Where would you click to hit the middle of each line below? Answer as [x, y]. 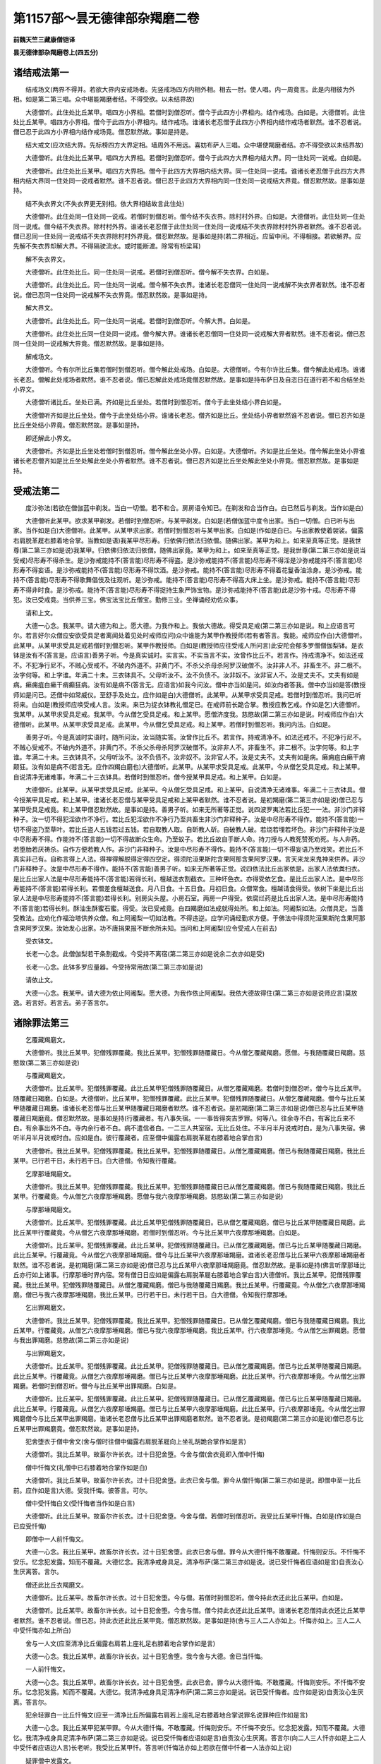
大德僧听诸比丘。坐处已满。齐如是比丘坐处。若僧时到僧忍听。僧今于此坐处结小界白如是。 [155, 402]
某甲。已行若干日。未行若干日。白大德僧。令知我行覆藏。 [96, 1161]
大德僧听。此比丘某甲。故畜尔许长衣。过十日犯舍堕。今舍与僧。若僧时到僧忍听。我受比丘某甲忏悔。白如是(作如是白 [193, 1516]
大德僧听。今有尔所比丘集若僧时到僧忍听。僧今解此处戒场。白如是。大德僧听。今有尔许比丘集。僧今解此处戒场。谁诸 [195, 370]
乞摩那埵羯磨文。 [50, 1173]
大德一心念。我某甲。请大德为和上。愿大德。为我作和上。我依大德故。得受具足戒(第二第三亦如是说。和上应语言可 [190, 625]
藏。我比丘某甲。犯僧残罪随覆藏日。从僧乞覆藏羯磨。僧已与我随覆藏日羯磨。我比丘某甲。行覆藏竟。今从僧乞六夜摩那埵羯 [189, 1285]
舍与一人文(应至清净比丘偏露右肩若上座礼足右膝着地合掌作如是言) [120, 1643]
